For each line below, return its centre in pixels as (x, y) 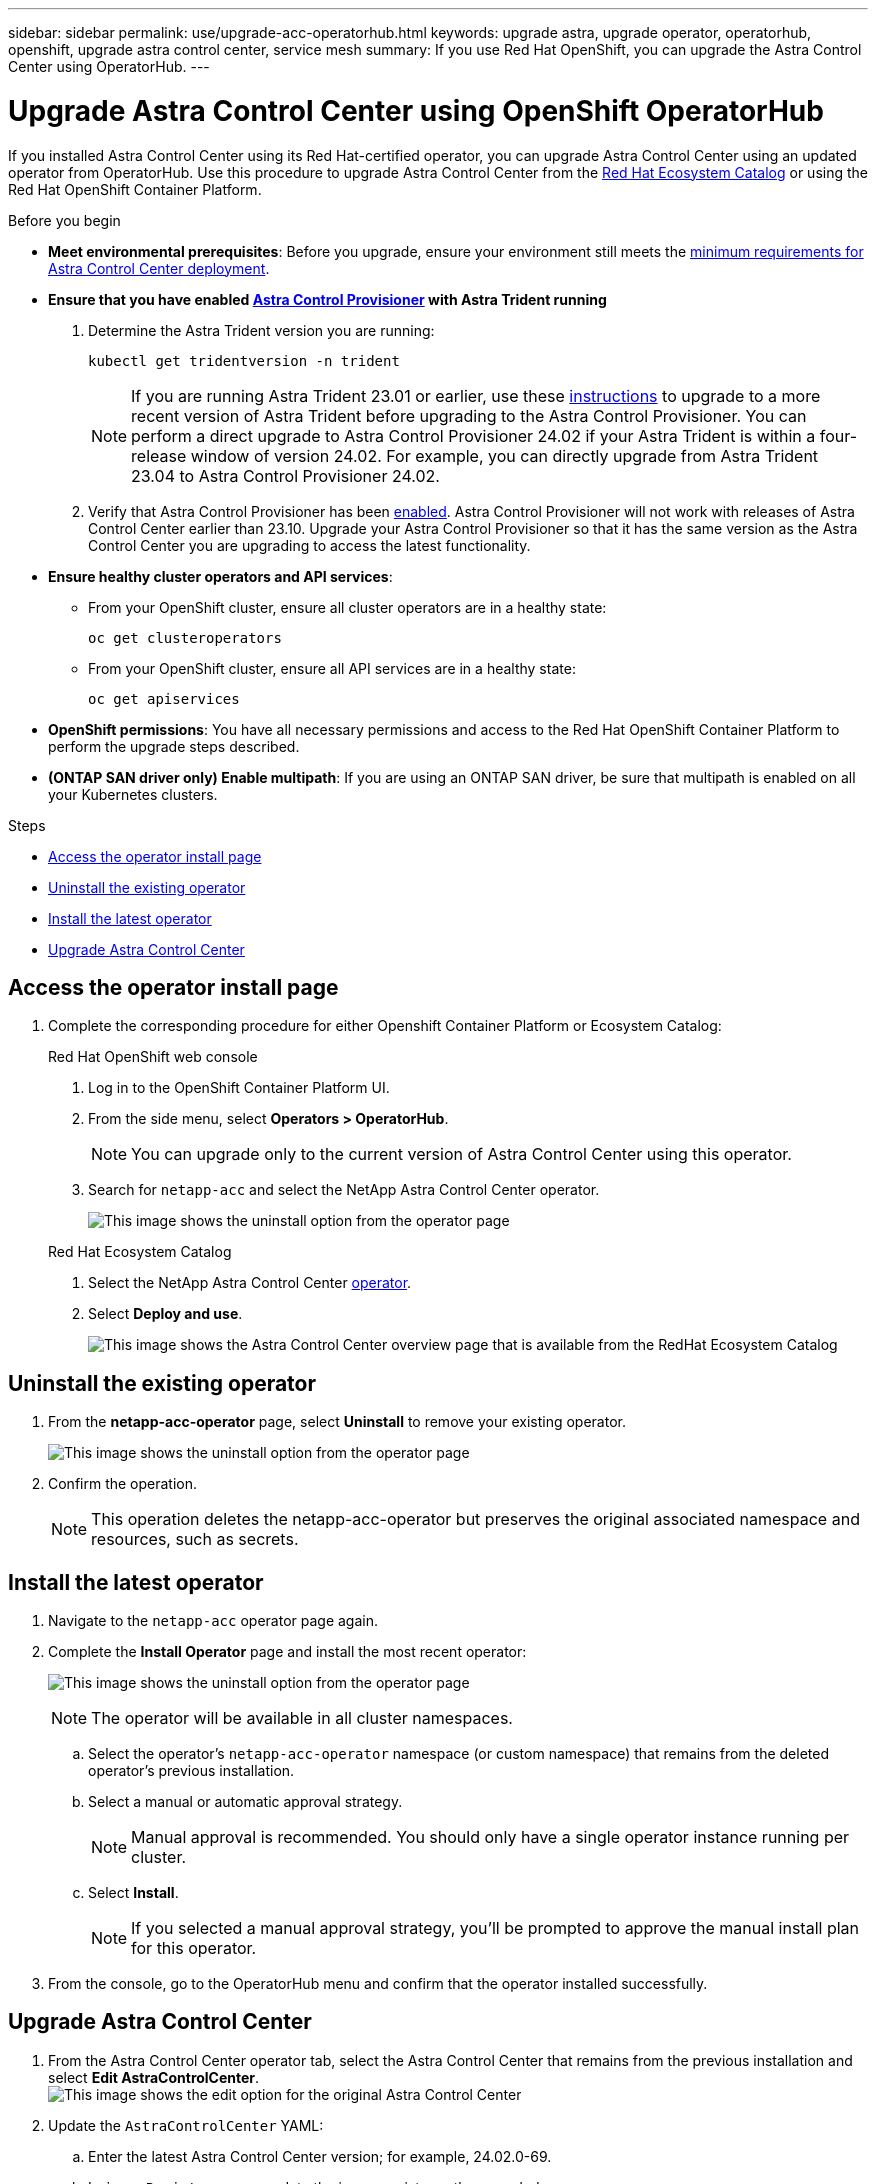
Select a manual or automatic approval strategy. (245, 1802)
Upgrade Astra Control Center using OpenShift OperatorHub (416, 110)
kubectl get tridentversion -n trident (244, 360)
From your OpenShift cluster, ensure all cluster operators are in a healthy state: (347, 607)
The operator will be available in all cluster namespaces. (302, 1718)
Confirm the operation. (123, 1484)
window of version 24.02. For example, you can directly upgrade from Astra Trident (504, 455)
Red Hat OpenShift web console (153, 1057)
